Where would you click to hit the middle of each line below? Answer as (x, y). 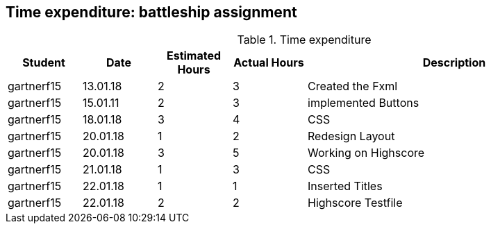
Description (454, 63)
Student (44, 63)
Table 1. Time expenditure (304, 40)
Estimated (194, 56)
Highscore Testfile (355, 203)
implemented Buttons (364, 103)
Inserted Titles (345, 186)
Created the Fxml (353, 86)
